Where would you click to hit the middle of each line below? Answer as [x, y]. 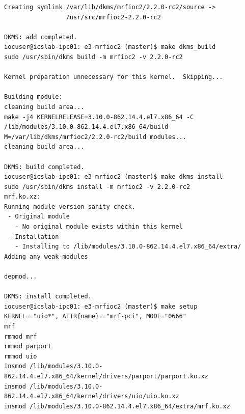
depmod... [21, 277]
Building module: [33, 97]
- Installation [33, 237]
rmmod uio [21, 356]
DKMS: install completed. [48, 297]
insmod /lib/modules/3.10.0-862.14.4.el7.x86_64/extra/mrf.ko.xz [117, 406]
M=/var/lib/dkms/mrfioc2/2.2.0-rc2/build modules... [95, 137]
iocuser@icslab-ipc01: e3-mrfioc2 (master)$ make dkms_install [114, 177]
